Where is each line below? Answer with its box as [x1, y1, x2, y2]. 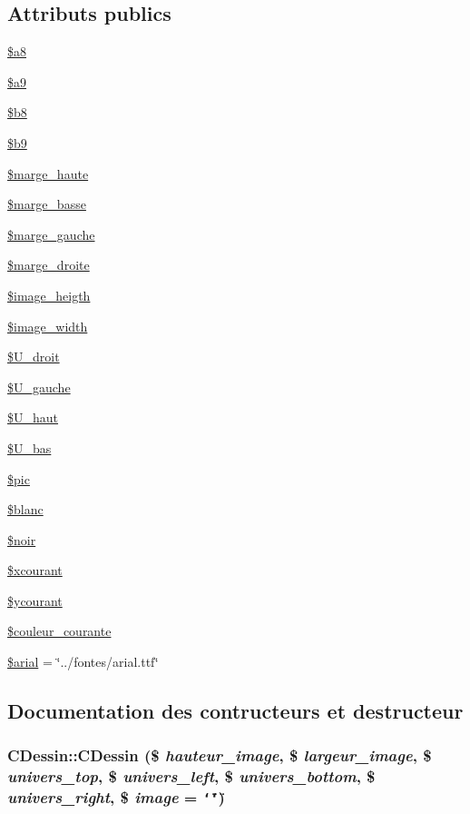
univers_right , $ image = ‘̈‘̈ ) [7, 786, 225, 809]
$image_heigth [7, 285, 91, 304]
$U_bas [7, 438, 52, 457]
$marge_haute [7, 164, 89, 183]
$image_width [7, 316, 88, 335]
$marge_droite [7, 255, 90, 274]
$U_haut [7, 408, 59, 427]
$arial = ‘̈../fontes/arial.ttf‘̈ [7, 652, 159, 671]
